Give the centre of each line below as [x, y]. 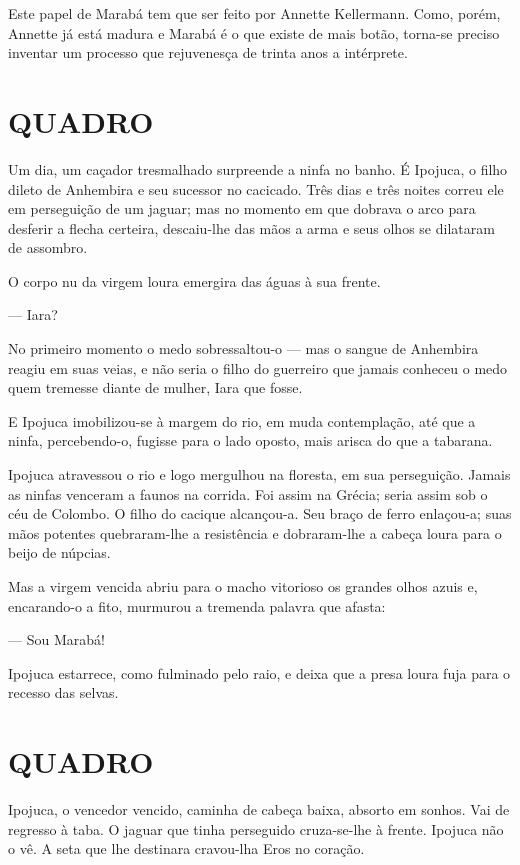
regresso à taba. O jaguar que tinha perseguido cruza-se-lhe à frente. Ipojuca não [256, 828]
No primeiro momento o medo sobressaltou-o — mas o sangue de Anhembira [243, 348]
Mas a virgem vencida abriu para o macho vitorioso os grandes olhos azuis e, [243, 586]
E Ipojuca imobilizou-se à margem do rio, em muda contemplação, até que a [242, 420]
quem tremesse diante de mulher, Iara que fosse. [155, 387]
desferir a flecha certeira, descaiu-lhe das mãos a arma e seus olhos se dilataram [251, 227]
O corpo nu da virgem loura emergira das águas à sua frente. [194, 280]
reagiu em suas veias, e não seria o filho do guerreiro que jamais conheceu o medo [258, 367]
